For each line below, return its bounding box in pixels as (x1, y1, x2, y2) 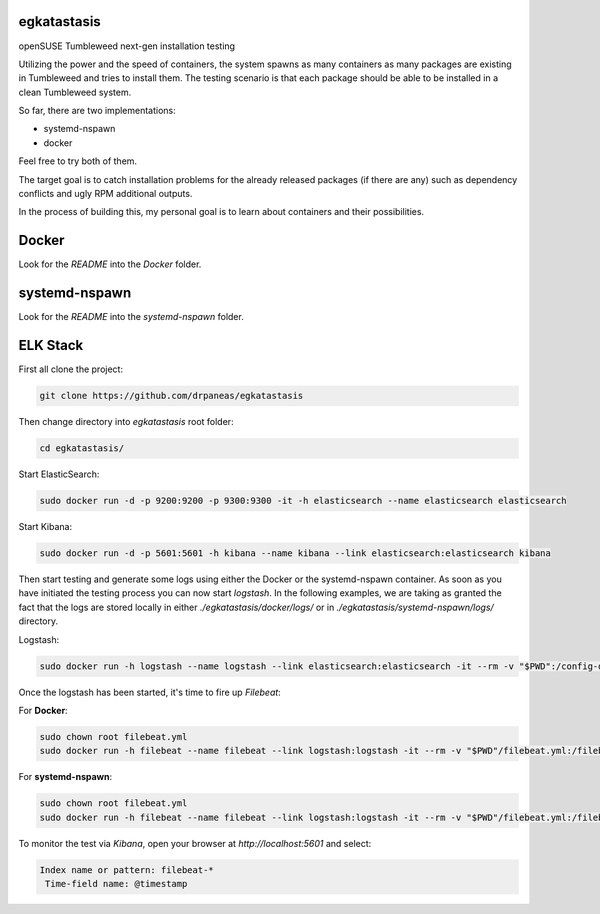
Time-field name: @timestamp (45, 878, 188, 890)
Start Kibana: (18, 521, 73, 533)
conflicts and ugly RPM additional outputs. (18, 188, 193, 200)
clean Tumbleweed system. (18, 86, 132, 98)
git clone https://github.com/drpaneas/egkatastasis (39, 390, 304, 402)
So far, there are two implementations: (18, 105, 177, 117)
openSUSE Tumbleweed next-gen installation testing (18, 40, 235, 52)
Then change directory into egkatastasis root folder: (18, 416, 234, 428)
